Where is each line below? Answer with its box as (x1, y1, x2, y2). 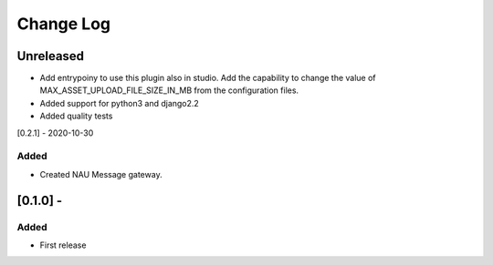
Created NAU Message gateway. (39, 168, 163, 179)
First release (39, 240, 87, 250)
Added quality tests (39, 110, 113, 122)
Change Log (16, 14, 111, 34)
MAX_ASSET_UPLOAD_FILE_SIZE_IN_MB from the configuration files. (39, 85, 299, 96)
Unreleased (16, 48, 85, 64)
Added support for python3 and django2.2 (39, 97, 200, 108)
